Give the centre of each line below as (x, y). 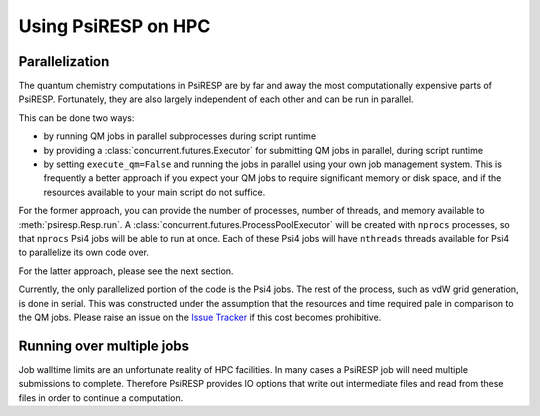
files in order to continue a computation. (101, 397)
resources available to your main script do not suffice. (154, 192)
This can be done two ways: (76, 117)
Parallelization (64, 61)
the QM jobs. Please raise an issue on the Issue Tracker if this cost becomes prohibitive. (200, 317)
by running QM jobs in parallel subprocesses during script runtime (180, 136)
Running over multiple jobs (104, 345)
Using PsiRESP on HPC (114, 26)
